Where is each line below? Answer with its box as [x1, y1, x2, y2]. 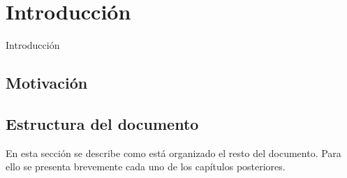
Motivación [6, 72, 88, 94]
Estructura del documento [6, 112, 199, 134]
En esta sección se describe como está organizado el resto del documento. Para [6, 145, 341, 160]
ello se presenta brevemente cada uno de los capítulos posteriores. [6, 159, 286, 174]
